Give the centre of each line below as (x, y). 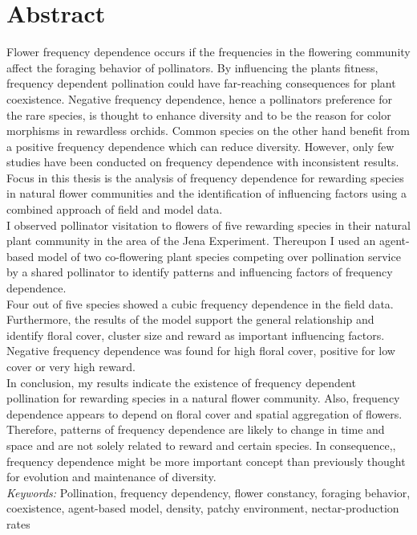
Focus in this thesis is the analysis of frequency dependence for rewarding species (205, 177)
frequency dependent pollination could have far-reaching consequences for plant (201, 83)
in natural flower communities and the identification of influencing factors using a (206, 193)
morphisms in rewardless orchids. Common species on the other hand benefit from (208, 131)
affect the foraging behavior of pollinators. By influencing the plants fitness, (192, 67)
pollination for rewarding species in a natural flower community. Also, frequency (203, 398)
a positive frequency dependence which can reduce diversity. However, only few (200, 146)
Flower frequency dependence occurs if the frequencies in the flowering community (208, 52)
